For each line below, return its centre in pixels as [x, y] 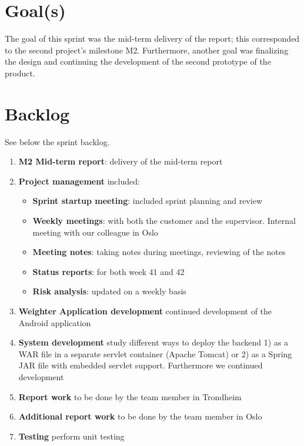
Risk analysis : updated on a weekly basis [109, 291]
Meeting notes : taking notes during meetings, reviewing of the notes [159, 252]
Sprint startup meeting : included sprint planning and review [148, 201]
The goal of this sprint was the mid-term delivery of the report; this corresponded [152, 38]
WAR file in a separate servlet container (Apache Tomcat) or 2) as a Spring [155, 353]
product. [20, 73]
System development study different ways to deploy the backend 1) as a [153, 342]
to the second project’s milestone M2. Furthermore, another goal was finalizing [147, 50]
